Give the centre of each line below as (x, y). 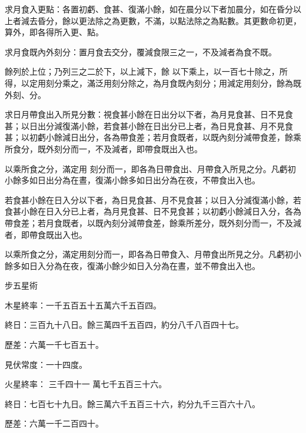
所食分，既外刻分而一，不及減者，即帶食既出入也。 (104, 148)
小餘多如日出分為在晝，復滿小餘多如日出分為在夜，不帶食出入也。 (132, 180)
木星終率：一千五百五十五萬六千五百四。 (83, 305)
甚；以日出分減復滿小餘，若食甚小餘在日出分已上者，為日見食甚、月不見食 (149, 125)
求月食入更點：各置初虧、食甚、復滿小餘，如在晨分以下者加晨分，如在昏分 (149, 9)
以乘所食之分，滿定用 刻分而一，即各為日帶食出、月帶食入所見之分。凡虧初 (150, 168)
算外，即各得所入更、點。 (54, 32)
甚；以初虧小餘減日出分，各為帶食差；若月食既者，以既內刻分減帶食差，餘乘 (153, 137)
